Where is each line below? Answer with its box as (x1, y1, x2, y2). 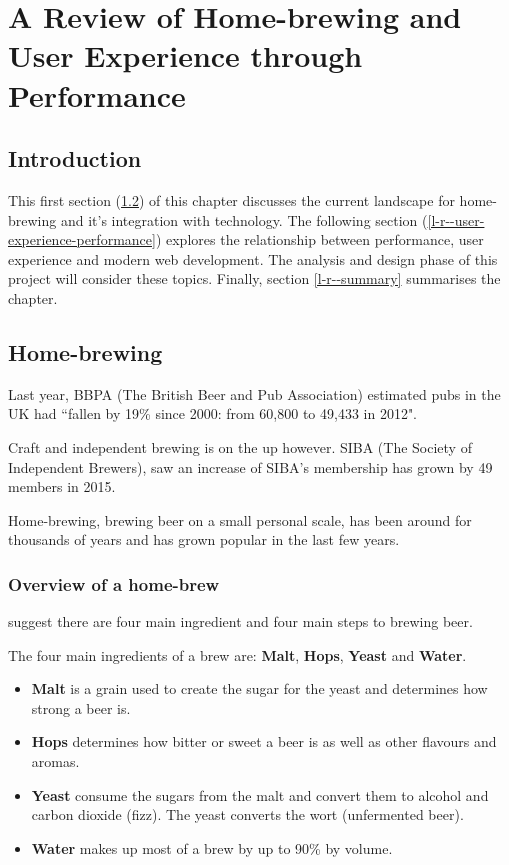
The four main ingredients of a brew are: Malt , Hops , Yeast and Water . (8, 644, 467, 665)
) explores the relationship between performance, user (155, 229, 484, 250)
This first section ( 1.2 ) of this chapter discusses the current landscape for (8, 189, 455, 210)
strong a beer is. (31, 697, 131, 718)
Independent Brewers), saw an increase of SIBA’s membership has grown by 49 (8, 456, 493, 477)
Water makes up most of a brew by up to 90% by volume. (31, 837, 393, 858)
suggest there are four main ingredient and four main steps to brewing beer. (8, 611, 473, 632)
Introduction (8, 143, 142, 174)
